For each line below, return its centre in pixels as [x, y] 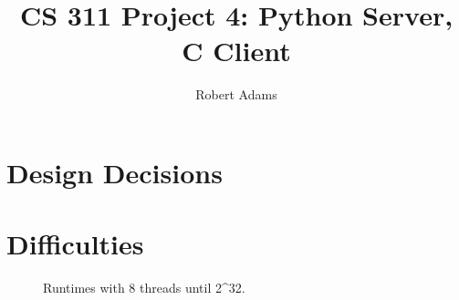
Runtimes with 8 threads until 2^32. [144, 288]
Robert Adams [236, 94]
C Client [236, 51]
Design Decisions [115, 172]
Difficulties [75, 244]
